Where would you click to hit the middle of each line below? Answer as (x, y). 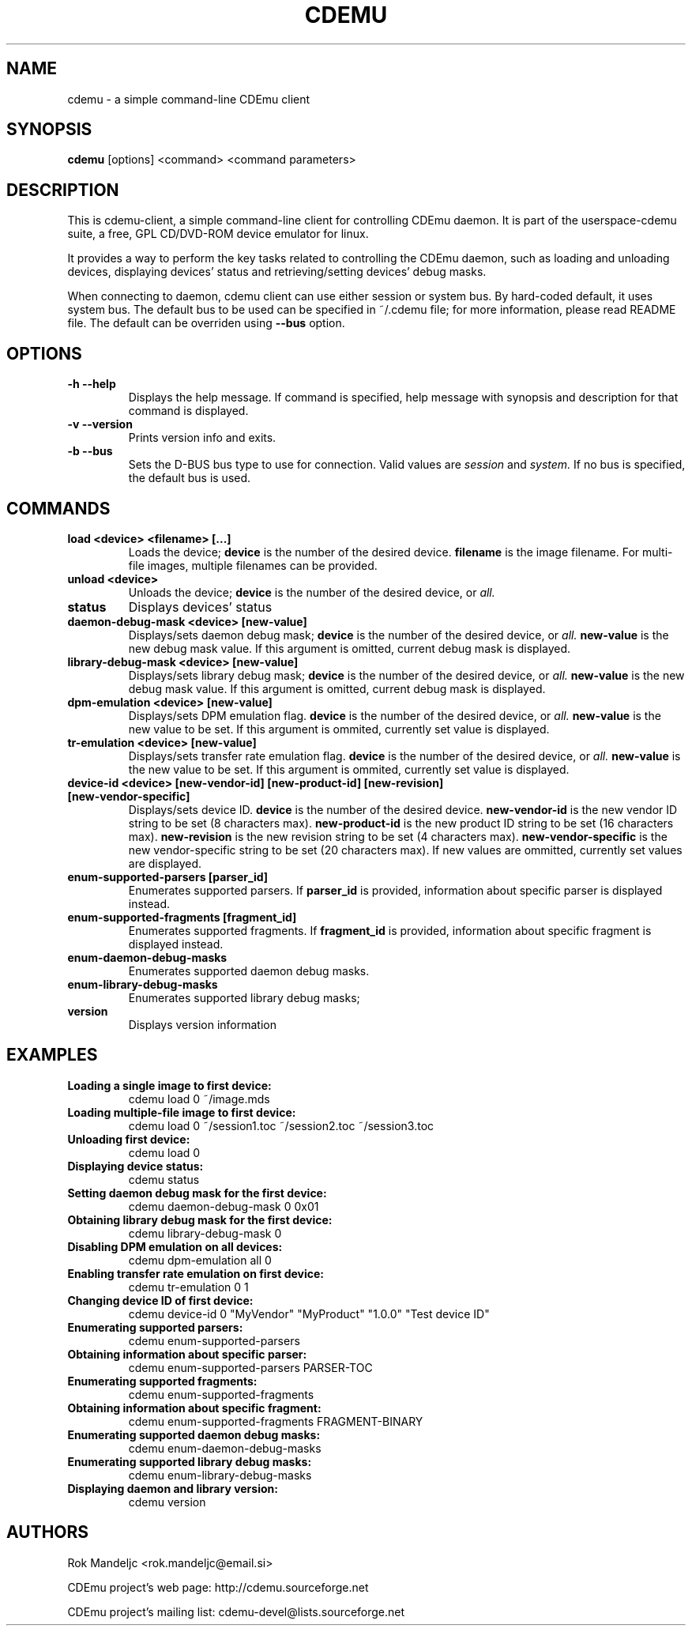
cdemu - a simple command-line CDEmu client (189, 99)
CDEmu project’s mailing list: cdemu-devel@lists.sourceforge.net (236, 1611)
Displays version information (202, 1024)
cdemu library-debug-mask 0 (205, 1233)
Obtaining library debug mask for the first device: (200, 1219)
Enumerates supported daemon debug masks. (249, 971)
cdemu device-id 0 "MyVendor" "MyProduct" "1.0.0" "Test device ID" (309, 1314)
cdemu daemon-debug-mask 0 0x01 (224, 1206)
